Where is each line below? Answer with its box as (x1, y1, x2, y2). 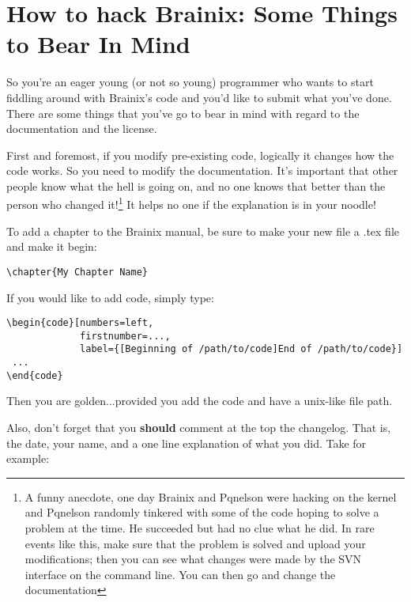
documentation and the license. (6, 120, 157, 137)
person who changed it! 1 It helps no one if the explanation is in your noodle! (6, 194, 376, 213)
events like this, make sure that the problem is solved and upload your (25, 535, 366, 551)
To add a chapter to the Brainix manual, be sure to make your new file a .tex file (6, 222, 400, 239)
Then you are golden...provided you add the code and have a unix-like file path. (6, 392, 393, 409)
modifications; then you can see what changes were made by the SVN (25, 551, 362, 567)
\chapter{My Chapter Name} (6, 266, 148, 278)
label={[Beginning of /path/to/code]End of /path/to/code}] (80, 343, 403, 355)
